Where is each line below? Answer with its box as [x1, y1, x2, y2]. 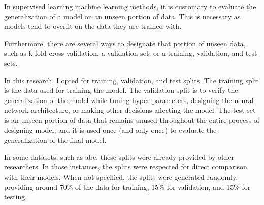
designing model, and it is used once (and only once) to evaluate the [4, 124, 217, 135]
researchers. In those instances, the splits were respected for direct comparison [4, 161, 247, 172]
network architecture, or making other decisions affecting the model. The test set [4, 105, 256, 115]
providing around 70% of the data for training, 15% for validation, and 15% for [4, 181, 251, 192]
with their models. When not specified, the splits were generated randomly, [4, 171, 238, 182]
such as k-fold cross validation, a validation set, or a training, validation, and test [4, 48, 257, 58]
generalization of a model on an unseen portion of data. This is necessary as [4, 11, 241, 21]
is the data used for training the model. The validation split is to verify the [4, 85, 238, 95]
